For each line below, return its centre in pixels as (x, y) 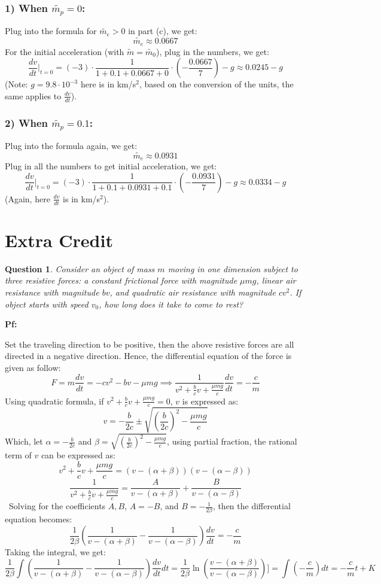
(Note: (16, 84)
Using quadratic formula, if (54, 401)
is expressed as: (210, 401)
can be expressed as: (78, 455)
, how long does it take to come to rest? (171, 304)
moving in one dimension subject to (233, 268)
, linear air (276, 280)
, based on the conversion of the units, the (217, 84)
